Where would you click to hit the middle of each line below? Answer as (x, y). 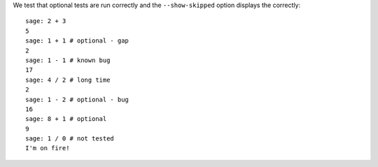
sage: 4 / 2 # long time (68, 80)
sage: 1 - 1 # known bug (68, 60)
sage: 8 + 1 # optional (66, 119)
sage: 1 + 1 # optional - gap (77, 41)
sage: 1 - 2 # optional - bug (77, 99)
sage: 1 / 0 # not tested (70, 139)
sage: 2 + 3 (46, 21)
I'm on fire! (48, 148)
